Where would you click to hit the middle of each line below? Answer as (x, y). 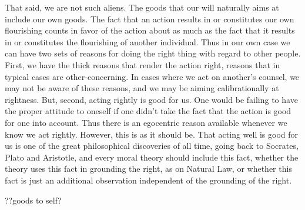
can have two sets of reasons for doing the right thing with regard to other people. (153, 53)
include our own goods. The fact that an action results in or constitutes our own (150, 19)
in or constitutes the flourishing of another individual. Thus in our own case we (148, 41)
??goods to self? (33, 200)
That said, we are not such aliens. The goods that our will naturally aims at (142, 7)
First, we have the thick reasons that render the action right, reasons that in (143, 64)
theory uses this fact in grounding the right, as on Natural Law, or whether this (148, 169)
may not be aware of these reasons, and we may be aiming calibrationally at (142, 88)
